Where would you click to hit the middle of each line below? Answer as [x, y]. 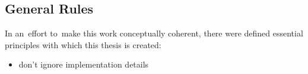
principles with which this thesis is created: [83, 44]
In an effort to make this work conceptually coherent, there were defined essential [154, 33]
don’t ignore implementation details [84, 64]
